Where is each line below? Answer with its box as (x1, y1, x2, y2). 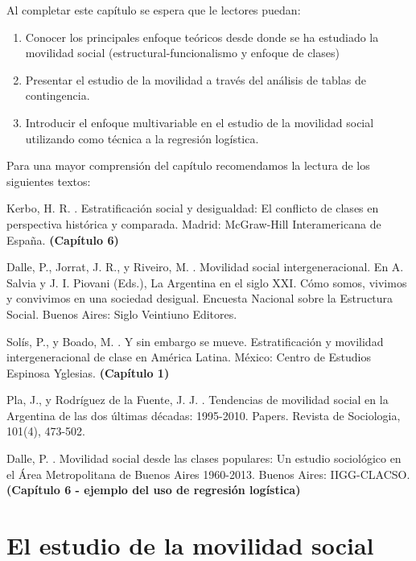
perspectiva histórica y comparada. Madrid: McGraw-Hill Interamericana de (6, 215, 381, 232)
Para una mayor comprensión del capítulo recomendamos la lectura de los (6, 157, 370, 174)
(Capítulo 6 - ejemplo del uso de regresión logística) (6, 481, 301, 498)
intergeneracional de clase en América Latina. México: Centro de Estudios (6, 349, 372, 365)
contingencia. (25, 87, 90, 104)
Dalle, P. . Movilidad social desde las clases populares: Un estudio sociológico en (6, 450, 402, 467)
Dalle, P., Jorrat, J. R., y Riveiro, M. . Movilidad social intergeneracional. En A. (6, 258, 404, 275)
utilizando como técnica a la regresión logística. (25, 130, 259, 146)
